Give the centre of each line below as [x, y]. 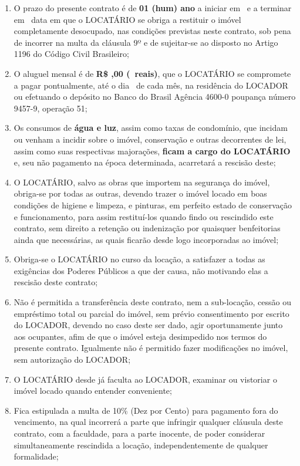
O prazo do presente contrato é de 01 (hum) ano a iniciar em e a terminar [153, 8]
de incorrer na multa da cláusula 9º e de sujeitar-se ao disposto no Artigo [146, 42]
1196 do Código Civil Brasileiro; [71, 54]
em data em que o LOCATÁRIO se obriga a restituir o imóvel [127, 19]
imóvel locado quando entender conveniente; [93, 391]
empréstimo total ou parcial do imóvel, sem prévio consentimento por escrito [151, 313]
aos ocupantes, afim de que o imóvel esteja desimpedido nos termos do [140, 336]
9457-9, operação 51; [50, 108]
